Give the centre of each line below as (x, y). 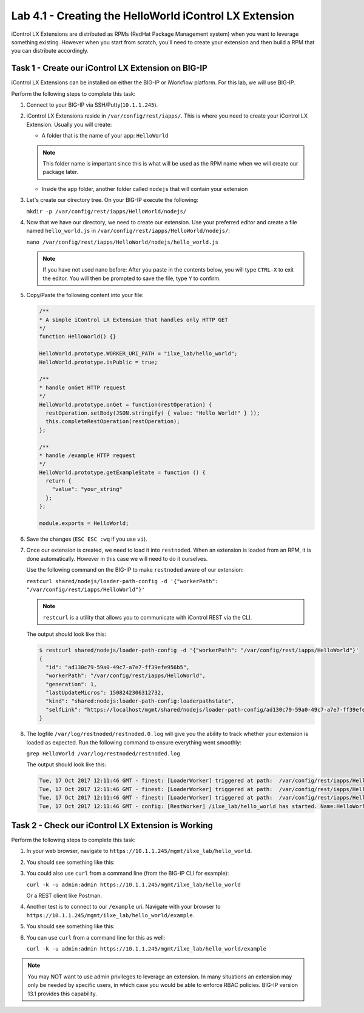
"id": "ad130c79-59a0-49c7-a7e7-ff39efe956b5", (118, 667)
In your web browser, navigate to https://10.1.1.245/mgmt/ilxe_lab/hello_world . (139, 851)
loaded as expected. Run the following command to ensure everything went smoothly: (134, 742)
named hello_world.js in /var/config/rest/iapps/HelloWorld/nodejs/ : (128, 231)
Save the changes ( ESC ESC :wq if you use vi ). (87, 539)
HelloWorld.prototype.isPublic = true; (98, 362)
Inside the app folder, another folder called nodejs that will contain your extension (145, 189)
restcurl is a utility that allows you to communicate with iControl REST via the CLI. (147, 617)
